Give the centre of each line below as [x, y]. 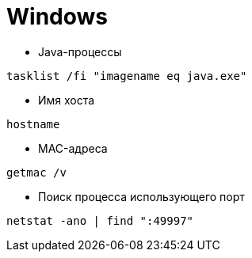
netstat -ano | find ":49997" [100, 220]
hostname [33, 124]
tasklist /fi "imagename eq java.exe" [127, 76]
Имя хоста [67, 100]
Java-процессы [80, 51]
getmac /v [36, 172]
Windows [57, 17]
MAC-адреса [73, 148]
